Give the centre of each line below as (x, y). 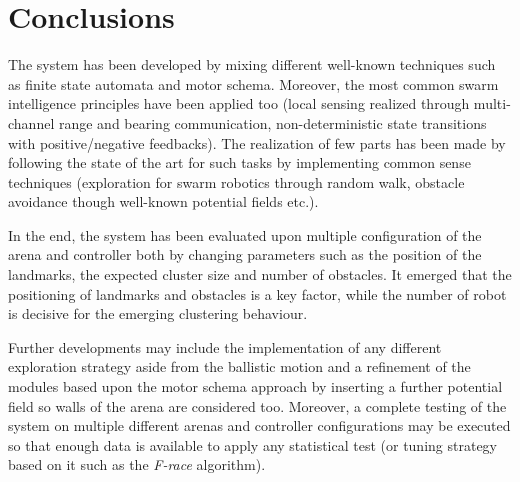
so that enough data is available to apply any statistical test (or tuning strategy (252, 444)
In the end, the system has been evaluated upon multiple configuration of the (245, 234)
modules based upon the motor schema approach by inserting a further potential (255, 386)
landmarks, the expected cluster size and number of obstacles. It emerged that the (260, 274)
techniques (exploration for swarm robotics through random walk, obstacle (236, 181)
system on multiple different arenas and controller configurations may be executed (259, 425)
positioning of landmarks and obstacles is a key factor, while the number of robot (257, 293)
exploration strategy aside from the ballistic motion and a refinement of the (239, 366)
